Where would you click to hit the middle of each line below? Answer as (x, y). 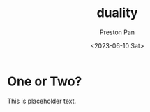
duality (117, 13)
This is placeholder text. (42, 101)
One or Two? (45, 81)
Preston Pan (117, 32)
